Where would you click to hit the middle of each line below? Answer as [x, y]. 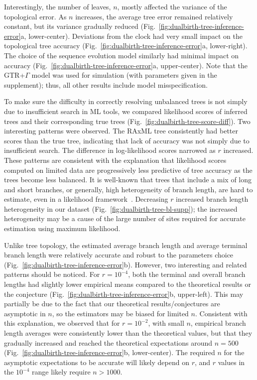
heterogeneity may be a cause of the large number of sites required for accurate [125, 218]
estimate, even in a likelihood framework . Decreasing [86, 199]
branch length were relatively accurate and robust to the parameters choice [119, 255]
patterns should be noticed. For [52, 274]
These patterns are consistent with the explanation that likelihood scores [115, 160]
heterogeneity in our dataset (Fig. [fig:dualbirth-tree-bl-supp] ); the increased [121, 208]
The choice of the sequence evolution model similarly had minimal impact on [122, 55]
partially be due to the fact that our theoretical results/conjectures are [112, 304]
